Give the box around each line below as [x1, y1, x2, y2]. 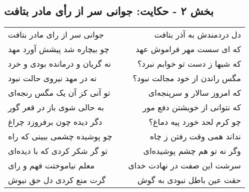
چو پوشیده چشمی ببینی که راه [8, 130, 112, 142]
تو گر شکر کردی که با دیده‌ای [8, 145, 108, 157]
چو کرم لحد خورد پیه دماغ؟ [148, 116, 241, 128]
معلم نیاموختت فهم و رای [8, 159, 95, 171]
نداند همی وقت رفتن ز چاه [149, 130, 241, 142]
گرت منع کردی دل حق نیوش [8, 174, 106, 186]
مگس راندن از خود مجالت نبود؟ [132, 72, 241, 84]
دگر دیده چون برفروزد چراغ [8, 116, 102, 128]
